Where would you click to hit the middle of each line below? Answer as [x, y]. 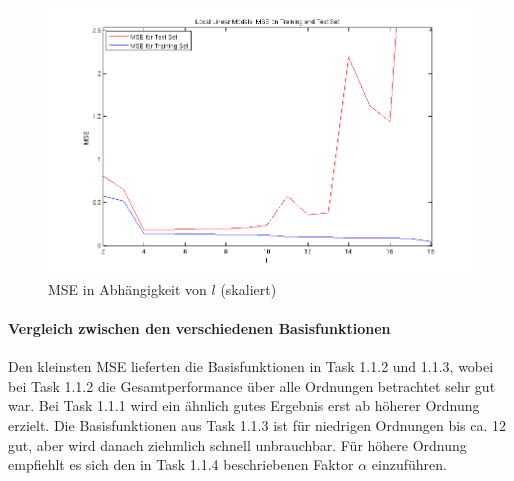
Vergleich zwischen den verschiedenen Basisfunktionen [199, 328]
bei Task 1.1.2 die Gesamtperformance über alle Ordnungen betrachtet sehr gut [252, 385]
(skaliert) [248, 288]
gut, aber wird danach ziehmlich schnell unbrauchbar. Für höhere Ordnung [237, 444]
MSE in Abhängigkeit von [127, 288]
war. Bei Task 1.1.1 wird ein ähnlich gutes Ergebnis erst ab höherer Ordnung [244, 405]
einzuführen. [409, 464]
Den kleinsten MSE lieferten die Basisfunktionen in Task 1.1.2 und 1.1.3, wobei [251, 366]
